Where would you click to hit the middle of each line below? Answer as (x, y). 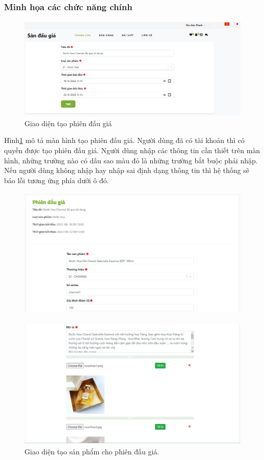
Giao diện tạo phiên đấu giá (68, 123)
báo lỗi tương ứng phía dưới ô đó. (57, 180)
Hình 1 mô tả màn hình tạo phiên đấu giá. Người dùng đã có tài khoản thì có (124, 140)
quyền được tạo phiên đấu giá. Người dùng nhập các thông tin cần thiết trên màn (132, 150)
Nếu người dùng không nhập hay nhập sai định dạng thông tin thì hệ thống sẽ (127, 170)
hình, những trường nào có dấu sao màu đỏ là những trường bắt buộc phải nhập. (131, 160)
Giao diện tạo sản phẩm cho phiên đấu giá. (92, 451)
